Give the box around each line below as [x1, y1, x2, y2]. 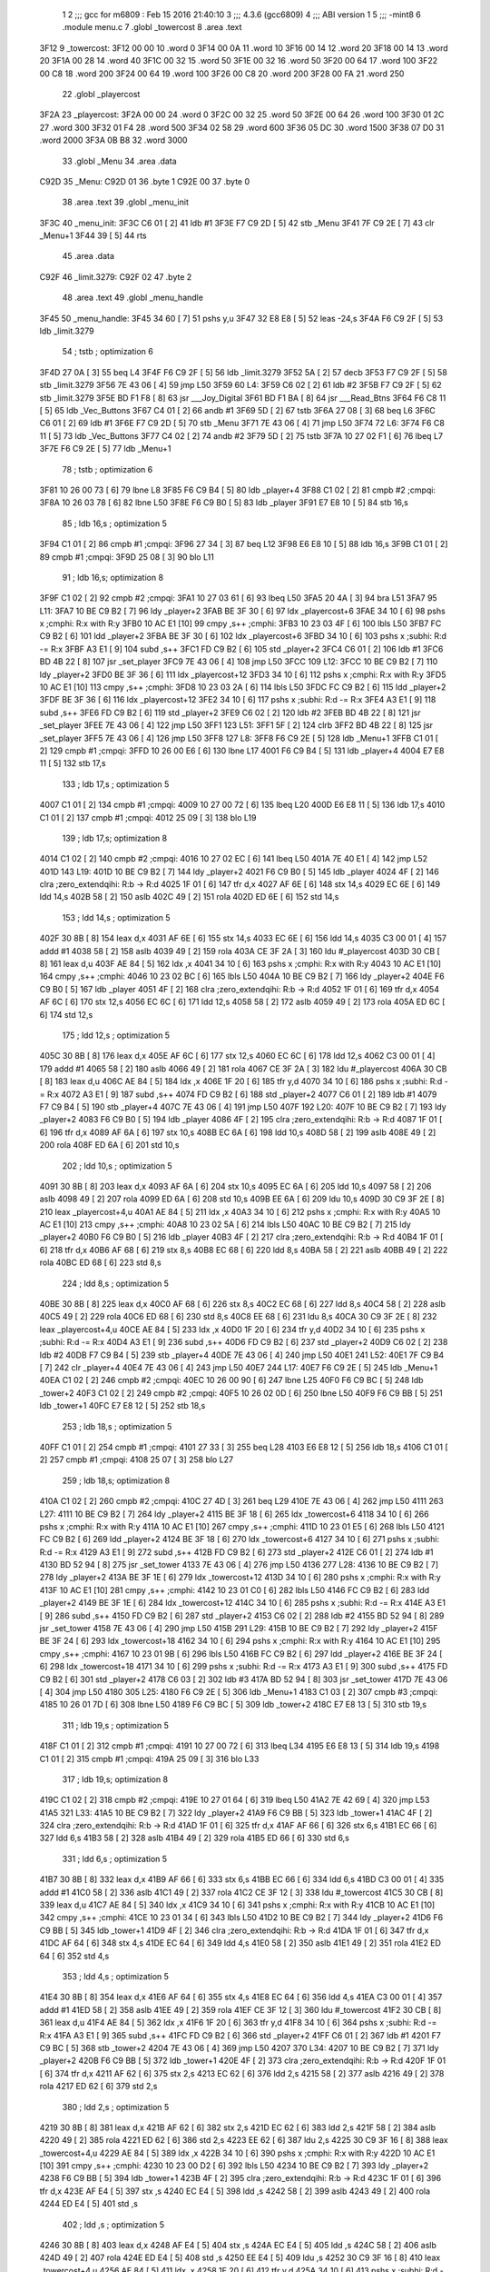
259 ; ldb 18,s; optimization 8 [62, 1475, 171, 1486]
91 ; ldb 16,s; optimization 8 [62, 572, 163, 583]
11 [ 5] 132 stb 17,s [39, 758, 106, 769]
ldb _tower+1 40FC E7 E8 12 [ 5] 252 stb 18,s [39, 1400, 206, 1411]
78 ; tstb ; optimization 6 [62, 463, 153, 474]
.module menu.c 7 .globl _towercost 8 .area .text [62, 22, 242, 33]
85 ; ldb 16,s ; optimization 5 [62, 518, 168, 529]
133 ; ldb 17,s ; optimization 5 [62, 778, 170, 790]
